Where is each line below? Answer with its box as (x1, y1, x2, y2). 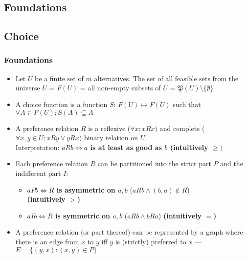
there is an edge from (15, 236, 79, 246)
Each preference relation (15, 158, 88, 169)
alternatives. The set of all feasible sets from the (94, 73, 239, 83)
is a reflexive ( (88, 123, 131, 133)
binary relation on (84, 132, 138, 143)
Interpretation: (15, 142, 60, 152)
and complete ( (159, 123, 205, 133)
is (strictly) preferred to (115, 236, 186, 246)
